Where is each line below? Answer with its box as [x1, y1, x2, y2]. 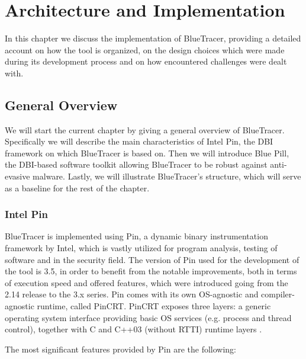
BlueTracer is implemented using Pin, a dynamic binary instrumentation [5, 230, 268, 242]
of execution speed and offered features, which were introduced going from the [5, 276, 288, 289]
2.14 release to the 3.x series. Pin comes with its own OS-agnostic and [5, 288, 259, 300]
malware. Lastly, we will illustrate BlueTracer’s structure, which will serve [33, 170, 301, 182]
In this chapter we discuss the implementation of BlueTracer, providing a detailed [5, 32, 301, 44]
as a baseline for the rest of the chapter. [5, 181, 150, 194]
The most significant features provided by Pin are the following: [5, 342, 237, 355]
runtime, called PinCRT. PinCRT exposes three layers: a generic [37, 300, 271, 312]
